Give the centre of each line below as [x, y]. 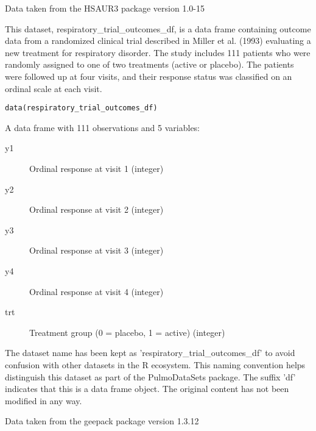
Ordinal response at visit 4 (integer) [97, 291]
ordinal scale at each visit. [54, 88]
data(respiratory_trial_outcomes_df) [81, 108]
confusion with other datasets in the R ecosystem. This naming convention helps [155, 364]
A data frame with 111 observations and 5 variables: [103, 127]
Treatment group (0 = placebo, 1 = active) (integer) [127, 332]
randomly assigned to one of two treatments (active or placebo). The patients [149, 64]
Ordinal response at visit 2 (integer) [97, 209]
